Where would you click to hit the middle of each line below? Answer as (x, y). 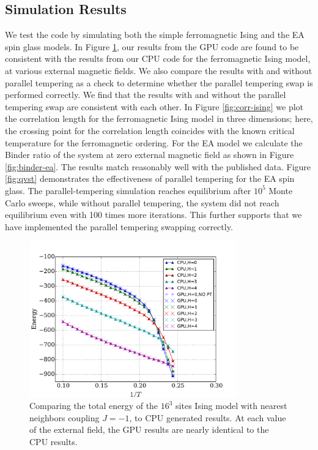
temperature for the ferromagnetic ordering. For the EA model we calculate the (154, 142)
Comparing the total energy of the (94, 406)
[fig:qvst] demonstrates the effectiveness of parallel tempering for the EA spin (150, 178)
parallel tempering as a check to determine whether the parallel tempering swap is (159, 82)
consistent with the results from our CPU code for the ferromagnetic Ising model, (158, 58)
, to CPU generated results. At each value (208, 417)
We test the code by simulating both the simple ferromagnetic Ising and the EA (155, 35)
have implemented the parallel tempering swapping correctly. (119, 226)
